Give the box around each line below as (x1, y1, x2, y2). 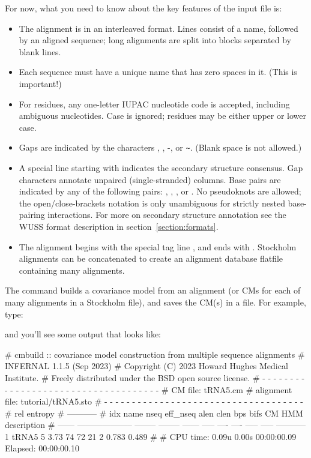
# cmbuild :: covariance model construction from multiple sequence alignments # (5, 348, 305, 360)
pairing (19, 208, 45, 221)
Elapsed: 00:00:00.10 (5, 442, 79, 454)
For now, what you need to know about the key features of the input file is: (5, 2, 282, 14)
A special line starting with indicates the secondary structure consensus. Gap (19, 161, 303, 173)
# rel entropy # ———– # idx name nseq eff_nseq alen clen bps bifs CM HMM (5, 406, 303, 419)
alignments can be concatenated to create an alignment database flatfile (19, 252, 283, 265)
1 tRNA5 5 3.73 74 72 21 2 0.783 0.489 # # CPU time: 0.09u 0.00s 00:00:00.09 (5, 430, 297, 442)
